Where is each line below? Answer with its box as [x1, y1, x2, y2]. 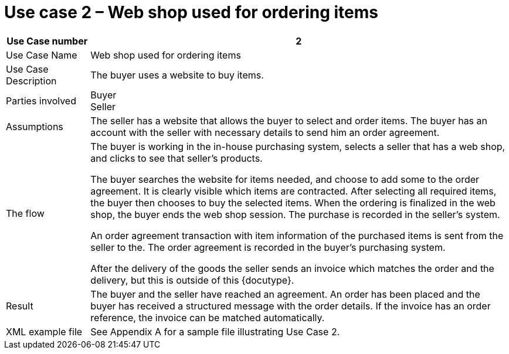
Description [6, 74, 57, 87]
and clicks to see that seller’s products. [90, 152, 263, 164]
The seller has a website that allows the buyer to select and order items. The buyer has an [90, 114, 487, 127]
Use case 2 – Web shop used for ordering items [4, 2, 378, 22]
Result [6, 299, 33, 312]
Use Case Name [6, 49, 77, 61]
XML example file [6, 325, 83, 338]
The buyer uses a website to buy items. [90, 69, 264, 81]
